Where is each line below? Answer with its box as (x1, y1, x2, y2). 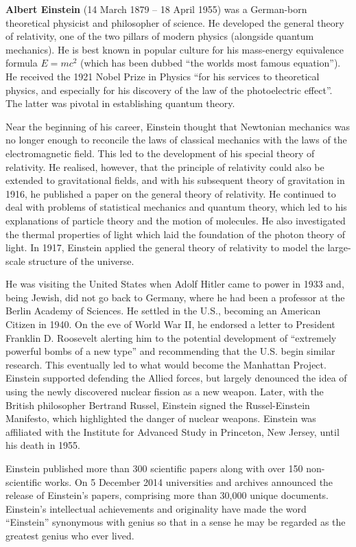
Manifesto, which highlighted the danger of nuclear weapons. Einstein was (5, 411, 316, 426)
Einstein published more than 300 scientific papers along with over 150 (5, 461, 303, 475)
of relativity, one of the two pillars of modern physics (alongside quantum (5, 29, 314, 43)
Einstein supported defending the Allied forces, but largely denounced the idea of (5, 371, 347, 385)
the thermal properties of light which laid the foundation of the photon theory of (5, 226, 345, 241)
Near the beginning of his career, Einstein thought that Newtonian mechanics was (5, 119, 350, 133)
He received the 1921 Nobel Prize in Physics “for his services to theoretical (5, 69, 320, 83)
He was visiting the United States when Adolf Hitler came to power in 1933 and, (5, 277, 344, 291)
